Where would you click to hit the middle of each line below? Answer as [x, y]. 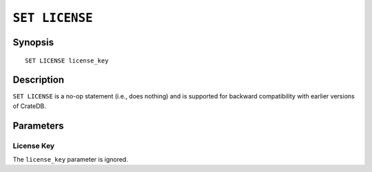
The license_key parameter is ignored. [71, 160]
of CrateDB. [29, 106]
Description [39, 80]
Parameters [38, 126]
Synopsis [33, 42]
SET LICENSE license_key [67, 61]
